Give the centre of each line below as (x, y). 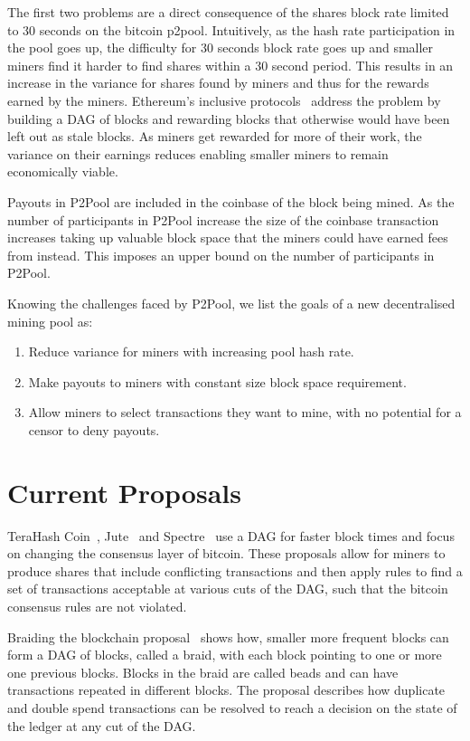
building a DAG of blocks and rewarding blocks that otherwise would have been (229, 118)
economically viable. (63, 171)
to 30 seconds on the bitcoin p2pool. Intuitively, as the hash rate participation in (231, 29)
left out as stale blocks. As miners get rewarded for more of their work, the (215, 136)
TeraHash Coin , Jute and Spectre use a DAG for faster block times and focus (231, 535)
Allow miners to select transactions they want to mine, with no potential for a (245, 412)
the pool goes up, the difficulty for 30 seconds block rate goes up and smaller (221, 47)
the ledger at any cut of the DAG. (102, 725)
